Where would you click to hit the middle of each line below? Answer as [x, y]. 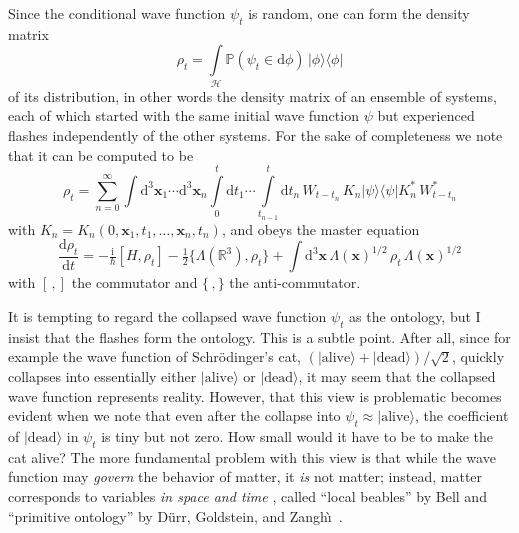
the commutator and [134, 282]
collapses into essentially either [102, 376]
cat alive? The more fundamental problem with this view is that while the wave [252, 456]
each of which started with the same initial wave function [183, 115]
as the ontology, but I [415, 316]
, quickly [478, 356]
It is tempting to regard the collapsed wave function [167, 316]
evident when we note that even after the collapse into [174, 415]
